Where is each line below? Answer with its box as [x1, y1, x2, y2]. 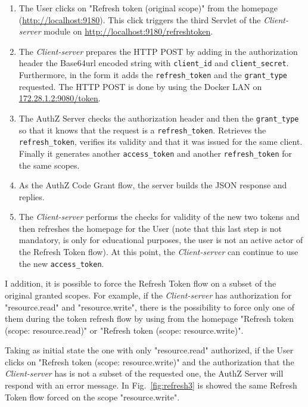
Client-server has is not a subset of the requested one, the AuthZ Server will [5, 367, 284, 380]
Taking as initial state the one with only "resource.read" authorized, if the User [5, 344, 294, 356]
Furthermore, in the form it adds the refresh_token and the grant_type [18, 69, 287, 81]
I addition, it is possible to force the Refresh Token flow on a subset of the [5, 277, 276, 290]
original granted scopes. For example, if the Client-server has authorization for [5, 288, 292, 301]
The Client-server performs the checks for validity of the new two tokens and [18, 210, 300, 223]
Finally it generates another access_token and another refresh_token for [18, 147, 293, 159]
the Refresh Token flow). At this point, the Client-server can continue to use [18, 246, 298, 258]
